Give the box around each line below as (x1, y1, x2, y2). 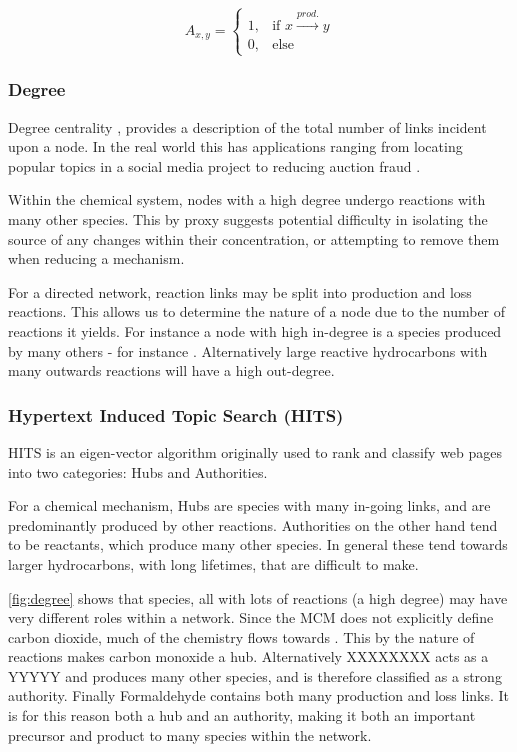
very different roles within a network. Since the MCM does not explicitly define (8, 607, 494, 628)
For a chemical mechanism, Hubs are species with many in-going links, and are (8, 495, 491, 516)
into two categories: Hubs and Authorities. (8, 461, 268, 482)
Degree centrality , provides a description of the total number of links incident (8, 116, 487, 137)
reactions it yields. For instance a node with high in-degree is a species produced (8, 320, 502, 341)
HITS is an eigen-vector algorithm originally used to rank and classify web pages (8, 441, 503, 462)
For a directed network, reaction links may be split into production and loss (8, 281, 472, 302)
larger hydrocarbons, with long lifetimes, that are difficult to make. (8, 553, 419, 574)
